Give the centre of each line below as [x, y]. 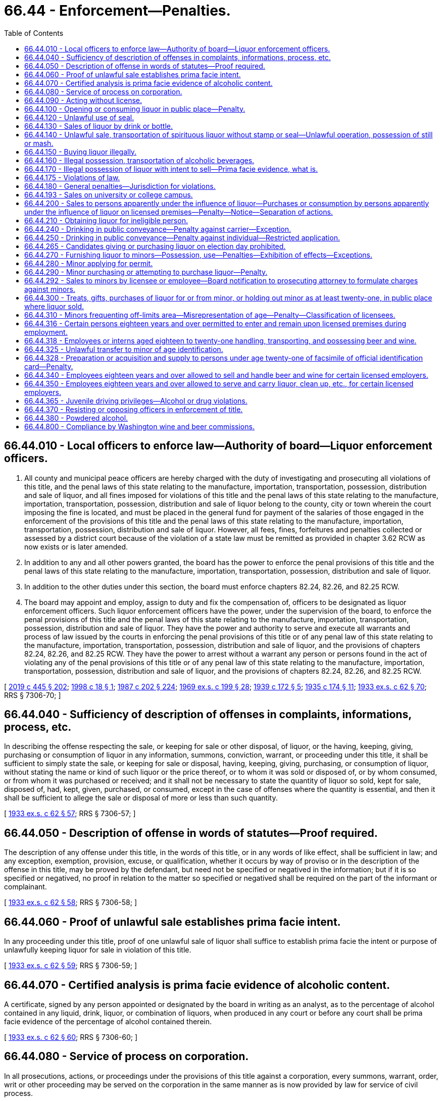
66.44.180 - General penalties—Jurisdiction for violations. [120, 186]
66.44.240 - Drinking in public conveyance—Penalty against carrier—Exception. [158, 229]
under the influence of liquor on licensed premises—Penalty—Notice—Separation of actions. [179, 212]
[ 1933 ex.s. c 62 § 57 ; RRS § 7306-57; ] [70, 814]
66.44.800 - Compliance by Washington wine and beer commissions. [139, 426]
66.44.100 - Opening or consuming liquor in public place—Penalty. [135, 109]
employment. [46, 332]
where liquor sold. [54, 306]
